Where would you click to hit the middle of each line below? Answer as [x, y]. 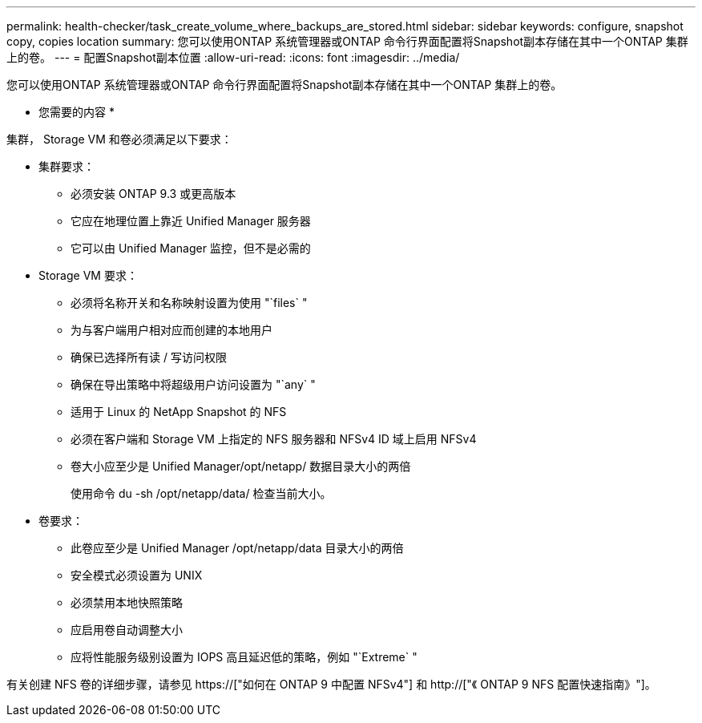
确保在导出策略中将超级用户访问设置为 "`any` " [193, 384]
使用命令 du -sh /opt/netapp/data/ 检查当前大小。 [201, 493]
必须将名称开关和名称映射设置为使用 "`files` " [189, 303]
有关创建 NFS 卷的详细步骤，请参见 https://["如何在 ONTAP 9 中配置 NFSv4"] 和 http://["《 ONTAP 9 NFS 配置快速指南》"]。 [331, 684]
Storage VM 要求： [88, 275]
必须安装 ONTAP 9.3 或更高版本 [153, 194]
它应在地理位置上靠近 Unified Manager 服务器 [191, 221]
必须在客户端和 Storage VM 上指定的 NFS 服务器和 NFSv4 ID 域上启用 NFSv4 [274, 439]
